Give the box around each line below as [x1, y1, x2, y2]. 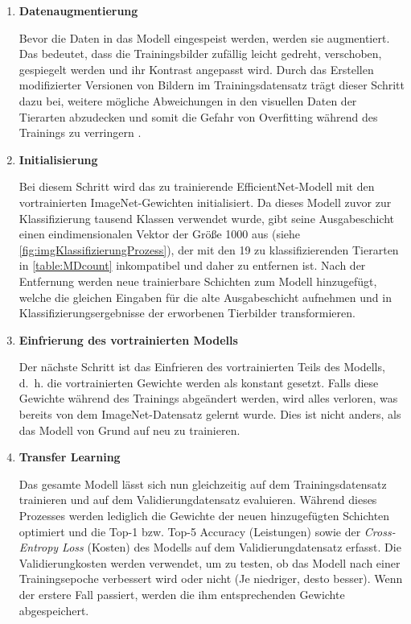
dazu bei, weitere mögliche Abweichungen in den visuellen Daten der [18, 92, 357, 109]
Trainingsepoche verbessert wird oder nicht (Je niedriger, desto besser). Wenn [18, 570, 403, 587]
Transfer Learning [18, 448, 121, 465]
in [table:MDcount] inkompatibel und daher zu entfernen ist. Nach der [18, 257, 366, 274]
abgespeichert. [18, 601, 89, 618]
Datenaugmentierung [18, 2, 138, 19]
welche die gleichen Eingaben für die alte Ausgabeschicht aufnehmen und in [18, 288, 392, 305]
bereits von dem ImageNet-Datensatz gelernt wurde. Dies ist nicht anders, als [18, 406, 401, 423]
